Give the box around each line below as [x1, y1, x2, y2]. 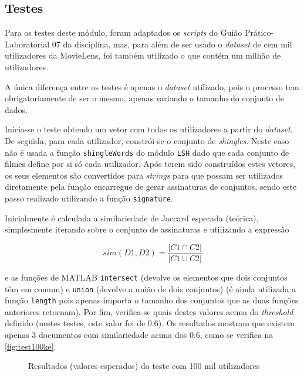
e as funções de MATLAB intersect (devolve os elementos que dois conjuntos [5, 271, 288, 283]
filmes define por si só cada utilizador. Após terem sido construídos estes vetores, [5, 158, 296, 170]
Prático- [244, 26, 274, 39]
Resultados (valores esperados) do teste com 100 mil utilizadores [28, 360, 260, 372]
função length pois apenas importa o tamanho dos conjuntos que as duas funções [5, 294, 299, 306]
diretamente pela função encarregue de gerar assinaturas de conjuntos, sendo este [5, 180, 297, 193]
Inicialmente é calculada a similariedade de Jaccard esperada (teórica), [5, 211, 259, 224]
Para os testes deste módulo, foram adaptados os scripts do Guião [5, 26, 242, 39]
